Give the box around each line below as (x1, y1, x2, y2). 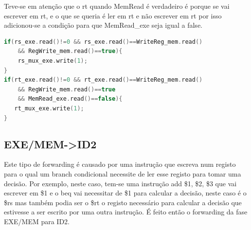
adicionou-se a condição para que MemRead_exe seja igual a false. (4, 20, 202, 30)
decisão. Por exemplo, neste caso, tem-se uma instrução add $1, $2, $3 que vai (4, 178, 237, 188)
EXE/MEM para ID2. (4, 216, 70, 226)
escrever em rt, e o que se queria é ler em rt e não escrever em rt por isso (4, 10, 222, 20)
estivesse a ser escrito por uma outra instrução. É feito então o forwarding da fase (4, 207, 248, 217)
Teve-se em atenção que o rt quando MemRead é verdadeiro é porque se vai (4, 1, 230, 11)
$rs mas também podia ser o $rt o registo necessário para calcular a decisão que (4, 197, 242, 207)
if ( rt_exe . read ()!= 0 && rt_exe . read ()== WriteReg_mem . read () (4, 76, 203, 84)
